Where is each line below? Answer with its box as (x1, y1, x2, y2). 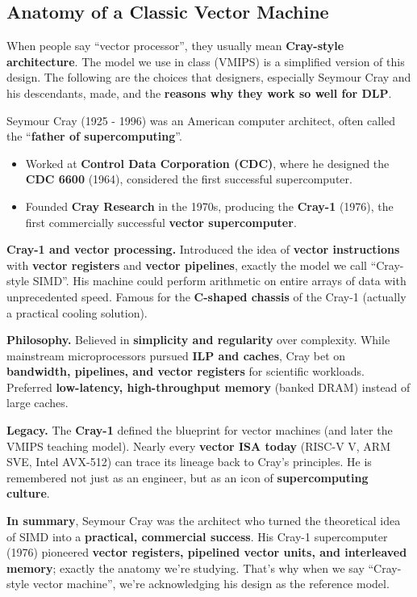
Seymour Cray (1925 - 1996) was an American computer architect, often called (6, 111, 396, 128)
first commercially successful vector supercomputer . (25, 213, 297, 230)
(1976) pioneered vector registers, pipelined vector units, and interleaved (6, 544, 407, 561)
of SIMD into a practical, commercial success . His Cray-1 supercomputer (6, 528, 388, 544)
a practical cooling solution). (6, 304, 148, 321)
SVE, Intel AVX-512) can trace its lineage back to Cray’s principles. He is (6, 453, 372, 470)
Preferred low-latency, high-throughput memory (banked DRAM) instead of (6, 378, 411, 395)
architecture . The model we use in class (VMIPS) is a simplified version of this (6, 53, 405, 69)
